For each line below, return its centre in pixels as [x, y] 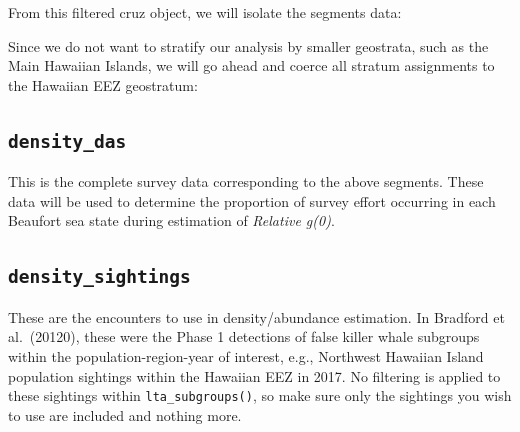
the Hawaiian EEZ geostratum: [103, 84]
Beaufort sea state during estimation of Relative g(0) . [171, 220]
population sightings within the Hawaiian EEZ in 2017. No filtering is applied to [254, 375]
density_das [67, 141]
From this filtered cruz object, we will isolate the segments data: [205, 12]
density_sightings [99, 277]
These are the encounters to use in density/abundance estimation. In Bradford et [256, 316]
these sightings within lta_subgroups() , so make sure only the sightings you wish [260, 395]
